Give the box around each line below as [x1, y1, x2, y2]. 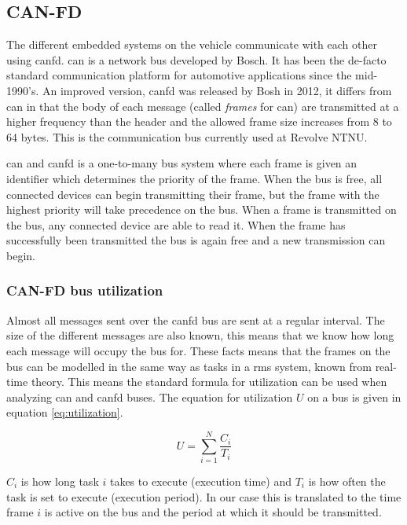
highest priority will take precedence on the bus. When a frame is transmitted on [6, 201, 397, 218]
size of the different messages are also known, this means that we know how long [6, 327, 394, 343]
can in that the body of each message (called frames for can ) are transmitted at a [6, 97, 399, 114]
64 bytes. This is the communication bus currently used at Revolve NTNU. [6, 128, 368, 145]
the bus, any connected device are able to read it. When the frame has [6, 216, 346, 233]
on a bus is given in [307, 388, 401, 405]
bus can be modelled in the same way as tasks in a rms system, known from [6, 358, 372, 374]
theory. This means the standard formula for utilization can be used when [31, 373, 387, 390]
